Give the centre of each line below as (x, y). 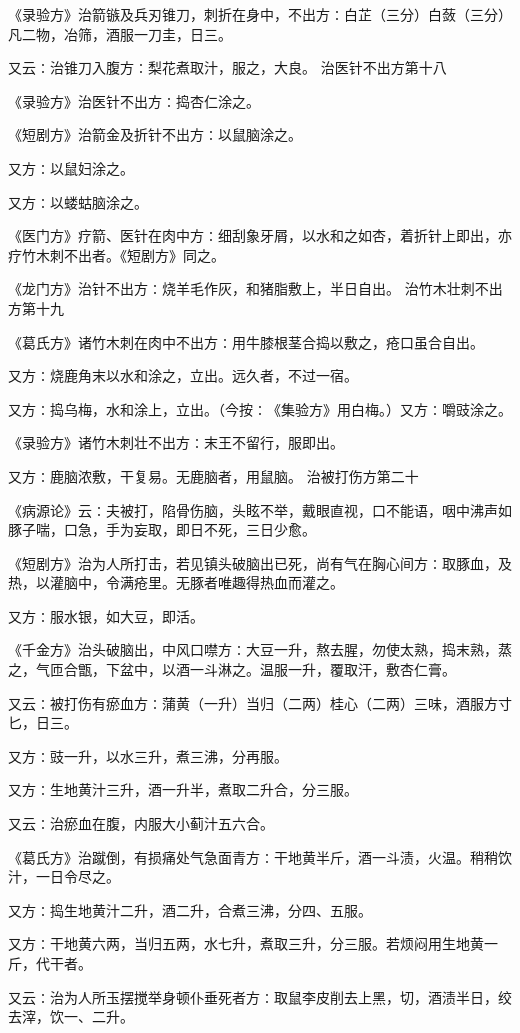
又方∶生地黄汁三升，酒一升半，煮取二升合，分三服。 (183, 789)
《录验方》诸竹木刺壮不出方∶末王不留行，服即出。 (176, 442)
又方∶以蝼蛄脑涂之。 (78, 201)
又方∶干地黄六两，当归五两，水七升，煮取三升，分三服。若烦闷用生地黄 (246, 943)
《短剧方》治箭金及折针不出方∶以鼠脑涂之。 (155, 134)
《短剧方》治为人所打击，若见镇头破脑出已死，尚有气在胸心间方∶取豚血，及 (260, 562)
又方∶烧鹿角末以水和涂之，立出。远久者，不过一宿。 (183, 375)
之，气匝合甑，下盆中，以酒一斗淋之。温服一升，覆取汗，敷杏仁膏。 (232, 669)
